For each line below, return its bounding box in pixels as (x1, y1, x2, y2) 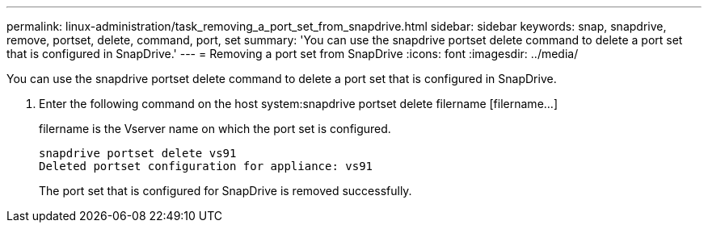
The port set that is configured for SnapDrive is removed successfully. (39, 184, 412, 198)
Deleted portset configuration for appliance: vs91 (39, 160, 373, 173)
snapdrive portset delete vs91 (39, 147, 237, 160)
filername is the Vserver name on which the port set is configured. (39, 122, 391, 135)
